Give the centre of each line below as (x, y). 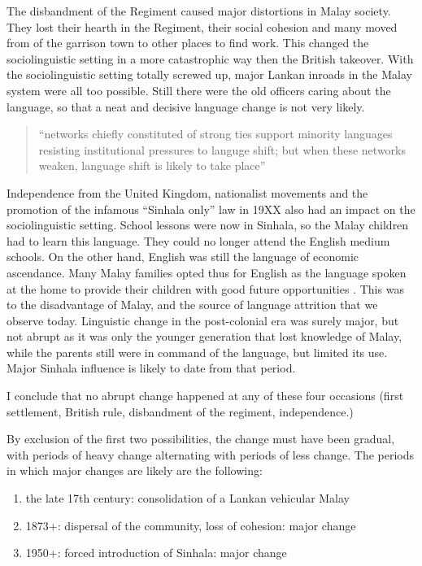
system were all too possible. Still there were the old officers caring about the (199, 90)
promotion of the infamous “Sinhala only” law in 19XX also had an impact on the (211, 209)
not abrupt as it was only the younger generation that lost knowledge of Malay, (204, 336)
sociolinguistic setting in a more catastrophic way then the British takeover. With (210, 58)
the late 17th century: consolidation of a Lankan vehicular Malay (188, 498)
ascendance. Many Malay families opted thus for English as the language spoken (207, 272)
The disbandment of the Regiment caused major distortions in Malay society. (199, 11)
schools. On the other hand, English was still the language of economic (183, 257)
